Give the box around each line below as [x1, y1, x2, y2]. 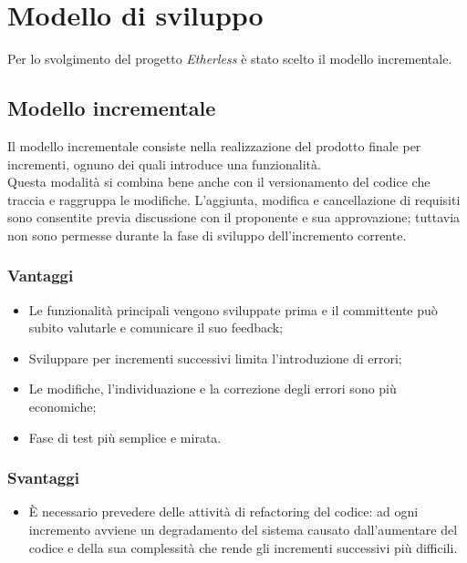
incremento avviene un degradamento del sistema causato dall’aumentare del [28, 520, 458, 539]
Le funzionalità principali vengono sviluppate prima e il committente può [28, 300, 438, 319]
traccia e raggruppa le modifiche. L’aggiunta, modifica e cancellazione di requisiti [7, 189, 461, 209]
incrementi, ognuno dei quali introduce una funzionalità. [7, 154, 321, 173]
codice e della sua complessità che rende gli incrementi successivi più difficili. [28, 537, 458, 557]
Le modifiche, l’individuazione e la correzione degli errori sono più [28, 379, 397, 398]
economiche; [28, 397, 97, 416]
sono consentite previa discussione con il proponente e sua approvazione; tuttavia [7, 208, 461, 227]
